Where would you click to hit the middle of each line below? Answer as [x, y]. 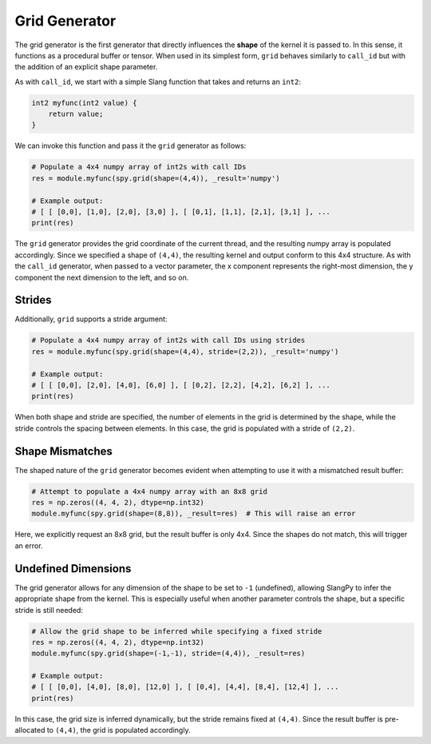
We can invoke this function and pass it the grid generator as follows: [130, 146]
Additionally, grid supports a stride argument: [91, 319]
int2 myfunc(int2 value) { [84, 103]
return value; [76, 114]
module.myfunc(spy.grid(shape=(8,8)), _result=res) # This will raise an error [194, 514]
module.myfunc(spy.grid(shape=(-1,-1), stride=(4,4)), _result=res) [168, 654]
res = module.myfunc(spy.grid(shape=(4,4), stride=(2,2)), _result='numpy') [185, 351]
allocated [30, 730]
